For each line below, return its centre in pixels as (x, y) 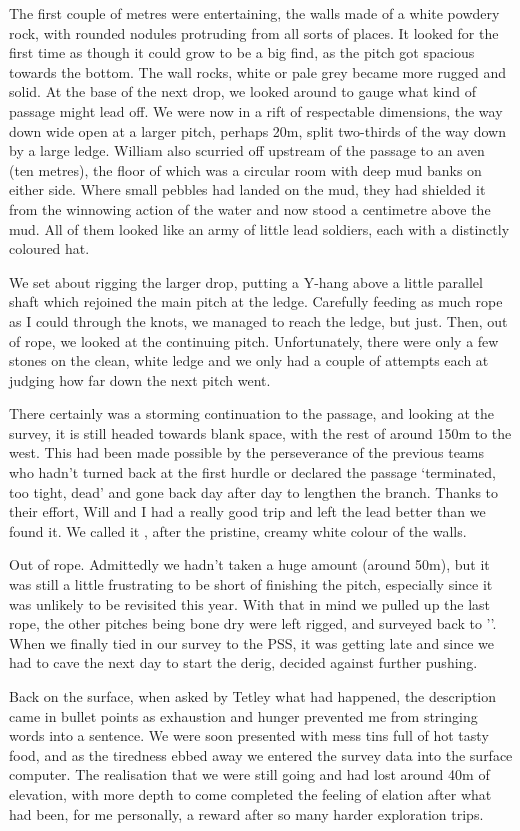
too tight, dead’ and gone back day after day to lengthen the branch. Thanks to (254, 491)
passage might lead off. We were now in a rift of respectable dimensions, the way (256, 110)
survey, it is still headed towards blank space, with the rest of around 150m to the (260, 432)
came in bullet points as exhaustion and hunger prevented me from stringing (243, 715)
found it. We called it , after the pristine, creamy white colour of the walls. (238, 530)
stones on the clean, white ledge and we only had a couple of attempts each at (249, 360)
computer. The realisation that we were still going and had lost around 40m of (249, 774)
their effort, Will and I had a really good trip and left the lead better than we (247, 511)
